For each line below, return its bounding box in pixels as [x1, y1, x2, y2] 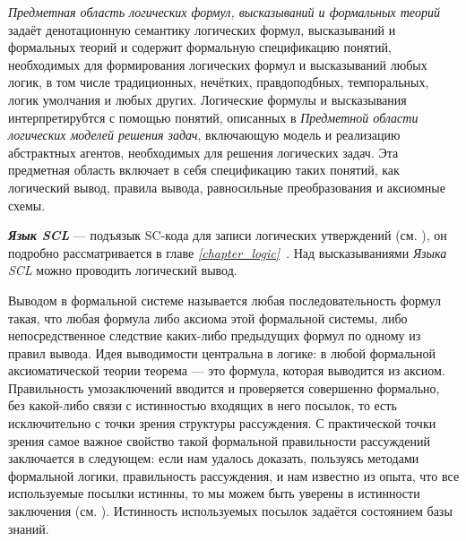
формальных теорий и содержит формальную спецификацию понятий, [8, 38, 392, 56]
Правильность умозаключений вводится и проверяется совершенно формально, [8, 378, 440, 397]
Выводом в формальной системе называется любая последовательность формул [8, 290, 441, 309]
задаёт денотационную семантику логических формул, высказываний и [8, 20, 396, 39]
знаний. [8, 519, 49, 537]
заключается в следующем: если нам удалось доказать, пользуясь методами [8, 449, 419, 468]
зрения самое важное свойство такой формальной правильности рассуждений [8, 431, 430, 450]
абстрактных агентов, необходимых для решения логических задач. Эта [8, 142, 399, 161]
